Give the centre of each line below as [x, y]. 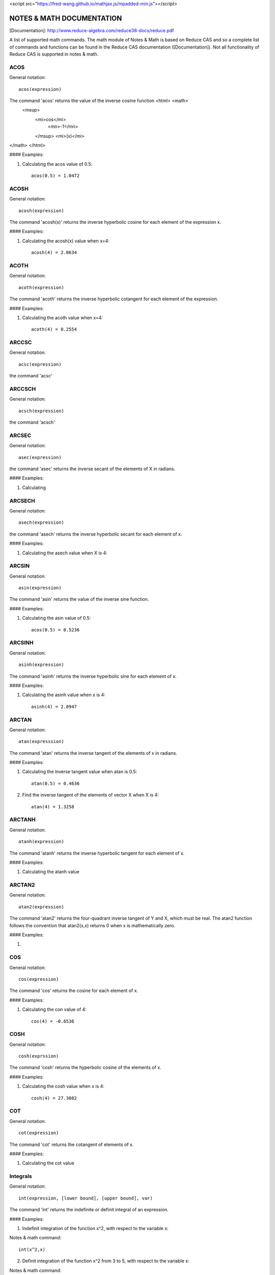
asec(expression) [40, 457]
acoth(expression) [42, 287]
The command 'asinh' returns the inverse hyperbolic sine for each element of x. [93, 676]
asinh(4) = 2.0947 [54, 707]
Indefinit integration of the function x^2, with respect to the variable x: [95, 1229]
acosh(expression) [42, 211]
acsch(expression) [42, 411]
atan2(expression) [42, 907]
